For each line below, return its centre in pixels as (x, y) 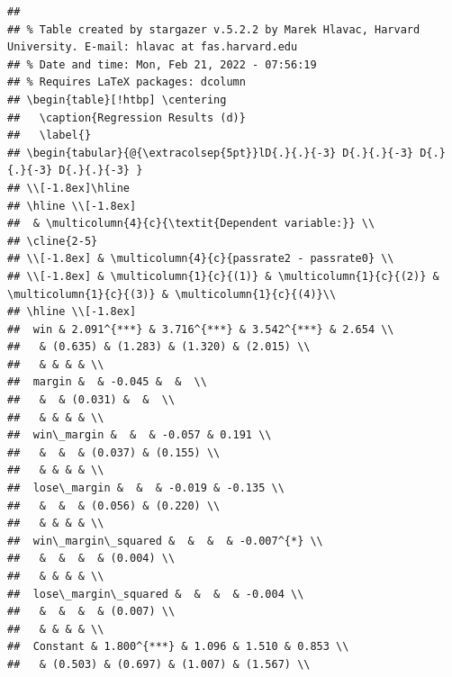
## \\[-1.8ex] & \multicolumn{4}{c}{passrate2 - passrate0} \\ (201, 259)
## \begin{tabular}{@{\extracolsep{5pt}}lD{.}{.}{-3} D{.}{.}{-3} (211, 153)
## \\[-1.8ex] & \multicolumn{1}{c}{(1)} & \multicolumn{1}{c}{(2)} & (223, 276)
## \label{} (50, 135)
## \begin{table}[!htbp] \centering (117, 99)
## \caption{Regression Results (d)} (127, 117)
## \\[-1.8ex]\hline (69, 188)
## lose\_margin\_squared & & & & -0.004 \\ (156, 594)
